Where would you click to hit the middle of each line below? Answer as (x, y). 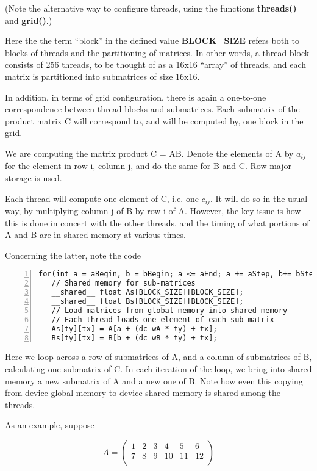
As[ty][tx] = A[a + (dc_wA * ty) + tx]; (134, 329)
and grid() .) (29, 20)
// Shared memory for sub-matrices (123, 283)
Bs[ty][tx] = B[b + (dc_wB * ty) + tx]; (134, 338)
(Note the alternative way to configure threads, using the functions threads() (151, 8)
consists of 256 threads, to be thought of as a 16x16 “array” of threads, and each (156, 64)
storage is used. (34, 177)
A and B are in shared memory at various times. (95, 235)
